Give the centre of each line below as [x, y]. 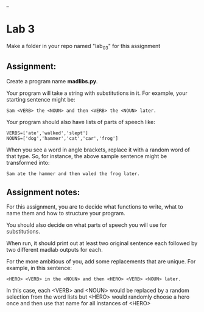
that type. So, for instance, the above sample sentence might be [87, 156]
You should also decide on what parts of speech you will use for [87, 225]
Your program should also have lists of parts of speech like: [81, 122]
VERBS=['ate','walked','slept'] [47, 133]
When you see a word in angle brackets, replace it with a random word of [98, 150]
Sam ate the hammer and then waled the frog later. [73, 174]
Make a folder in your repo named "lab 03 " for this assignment [83, 47]
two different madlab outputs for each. [55, 250]
